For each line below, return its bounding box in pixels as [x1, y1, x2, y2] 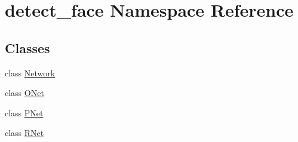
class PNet [5, 106, 44, 119]
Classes [5, 38, 50, 57]
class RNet [5, 126, 44, 139]
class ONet [5, 87, 44, 99]
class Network [5, 66, 56, 79]
